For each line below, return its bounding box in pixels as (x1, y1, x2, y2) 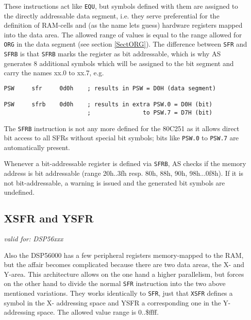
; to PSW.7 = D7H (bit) (87, 109, 213, 116)
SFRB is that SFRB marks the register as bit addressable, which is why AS (4, 49, 221, 59)
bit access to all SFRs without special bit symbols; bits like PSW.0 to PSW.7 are (4, 133, 239, 143)
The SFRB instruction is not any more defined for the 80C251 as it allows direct (4, 123, 239, 133)
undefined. (4, 187, 35, 197)
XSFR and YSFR (4, 211, 94, 226)
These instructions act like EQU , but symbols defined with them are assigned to (4, 1, 238, 11)
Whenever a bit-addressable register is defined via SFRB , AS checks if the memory (4, 158, 246, 168)
